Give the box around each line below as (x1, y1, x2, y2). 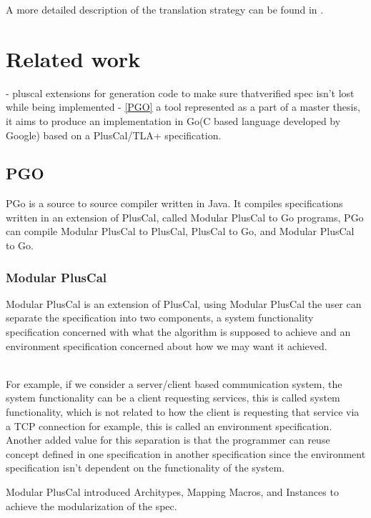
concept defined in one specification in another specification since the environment (6, 446, 366, 461)
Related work (6, 44, 141, 73)
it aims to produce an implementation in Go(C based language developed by (6, 113, 341, 128)
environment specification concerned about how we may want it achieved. (6, 338, 327, 353)
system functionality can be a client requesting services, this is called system (6, 390, 340, 405)
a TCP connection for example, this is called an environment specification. (6, 418, 332, 433)
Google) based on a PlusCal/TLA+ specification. (6, 127, 222, 142)
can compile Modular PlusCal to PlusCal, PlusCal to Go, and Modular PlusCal (6, 224, 355, 239)
